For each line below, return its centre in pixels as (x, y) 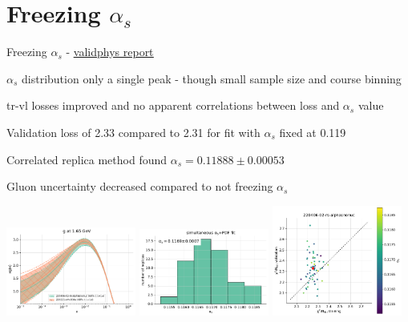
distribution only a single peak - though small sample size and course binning (212, 78)
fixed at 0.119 (313, 132)
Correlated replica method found (87, 159)
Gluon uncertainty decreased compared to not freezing (140, 186)
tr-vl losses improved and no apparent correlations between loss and (173, 105)
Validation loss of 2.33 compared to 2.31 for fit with (133, 132)
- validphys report (110, 52)
